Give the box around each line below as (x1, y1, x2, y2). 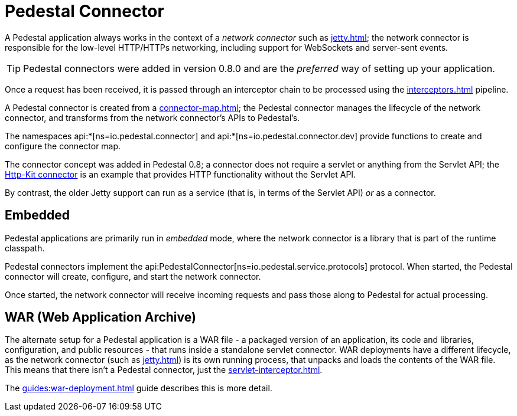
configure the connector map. (5, 140, 121, 151)
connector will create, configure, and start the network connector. (5, 271, 261, 281)
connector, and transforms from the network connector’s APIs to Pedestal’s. (5, 112, 300, 123)
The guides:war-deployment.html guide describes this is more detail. (5, 383, 272, 394)
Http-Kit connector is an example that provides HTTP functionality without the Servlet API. (5, 169, 356, 179)
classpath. (5, 243, 45, 253)
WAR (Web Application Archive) (5, 310, 196, 325)
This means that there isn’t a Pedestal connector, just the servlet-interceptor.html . (5, 365, 323, 375)
